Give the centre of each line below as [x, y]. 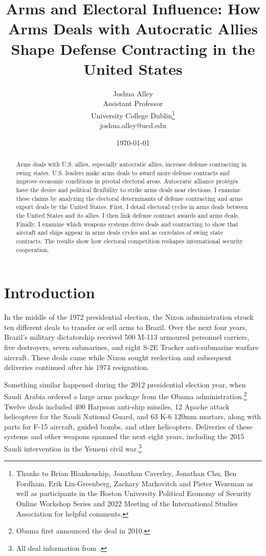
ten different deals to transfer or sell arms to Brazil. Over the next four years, [126, 327]
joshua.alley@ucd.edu [133, 125]
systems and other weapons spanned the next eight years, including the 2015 [124, 436]
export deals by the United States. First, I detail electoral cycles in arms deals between [132, 207]
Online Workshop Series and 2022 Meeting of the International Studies [127, 503]
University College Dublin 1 [133, 114]
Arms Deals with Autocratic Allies [133, 28]
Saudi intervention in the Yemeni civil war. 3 [73, 448]
